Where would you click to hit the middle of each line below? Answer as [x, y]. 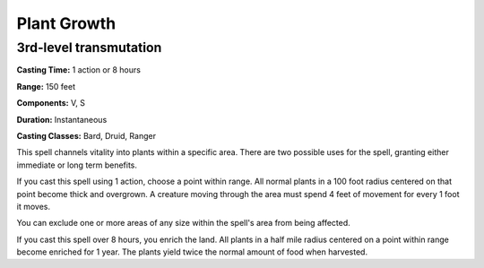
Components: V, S [51, 103]
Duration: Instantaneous [62, 119]
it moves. [34, 206]
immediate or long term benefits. [77, 165]
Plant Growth [66, 23]
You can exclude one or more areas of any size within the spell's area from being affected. [184, 223]
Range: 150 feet [46, 86]
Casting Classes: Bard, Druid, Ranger [86, 135]
